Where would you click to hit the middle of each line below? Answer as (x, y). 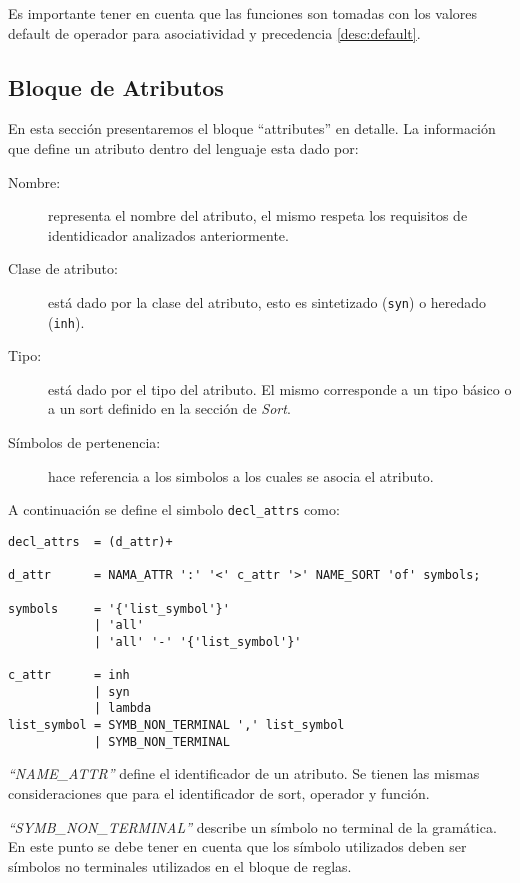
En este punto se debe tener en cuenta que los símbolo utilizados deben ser (237, 846)
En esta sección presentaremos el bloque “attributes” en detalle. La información (252, 128)
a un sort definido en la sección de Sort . (169, 408)
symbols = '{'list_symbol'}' (119, 608)
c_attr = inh (69, 675)
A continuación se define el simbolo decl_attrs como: (174, 509)
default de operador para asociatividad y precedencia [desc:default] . (214, 32)
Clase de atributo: (63, 268)
